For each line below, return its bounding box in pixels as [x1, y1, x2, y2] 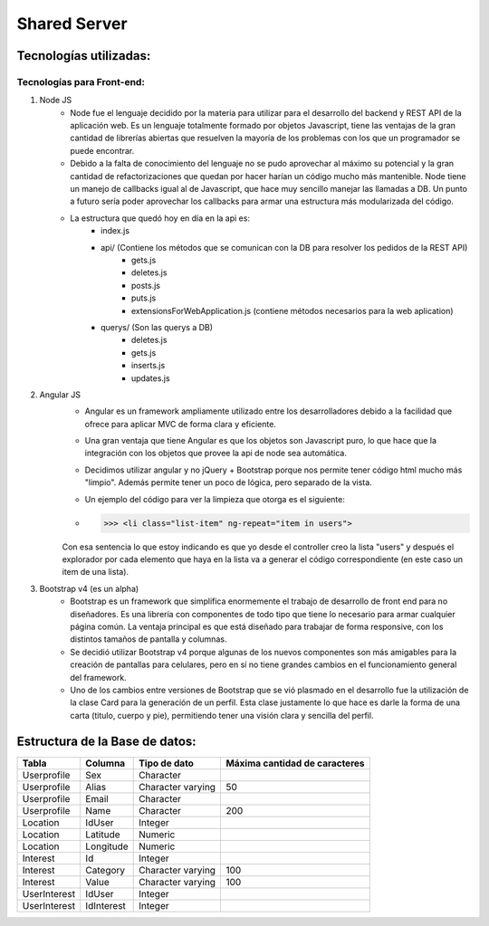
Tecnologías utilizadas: [16, 48, 151, 63]
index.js [101, 225, 130, 236]
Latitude [85, 828, 121, 841]
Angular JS [39, 389, 81, 400]
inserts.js [131, 360, 166, 371]
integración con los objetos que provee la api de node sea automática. [84, 448, 348, 459]
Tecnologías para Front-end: [16, 75, 145, 88]
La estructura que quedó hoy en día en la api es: [70, 213, 251, 224]
